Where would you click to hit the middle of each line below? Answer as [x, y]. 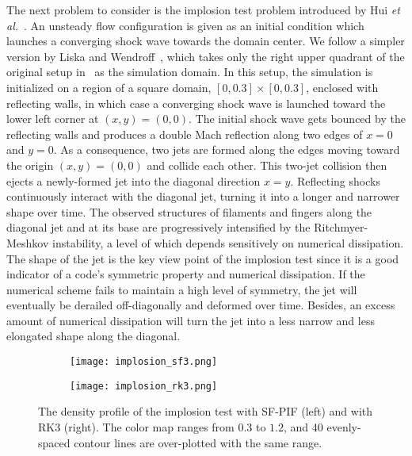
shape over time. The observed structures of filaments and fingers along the [189, 211]
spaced [54, 442]
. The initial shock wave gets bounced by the [297, 119]
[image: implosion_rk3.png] [144, 386]
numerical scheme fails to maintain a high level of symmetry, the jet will [182, 289]
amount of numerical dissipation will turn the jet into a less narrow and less [191, 320]
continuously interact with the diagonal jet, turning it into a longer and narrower [203, 196]
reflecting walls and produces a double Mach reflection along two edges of [185, 134]
